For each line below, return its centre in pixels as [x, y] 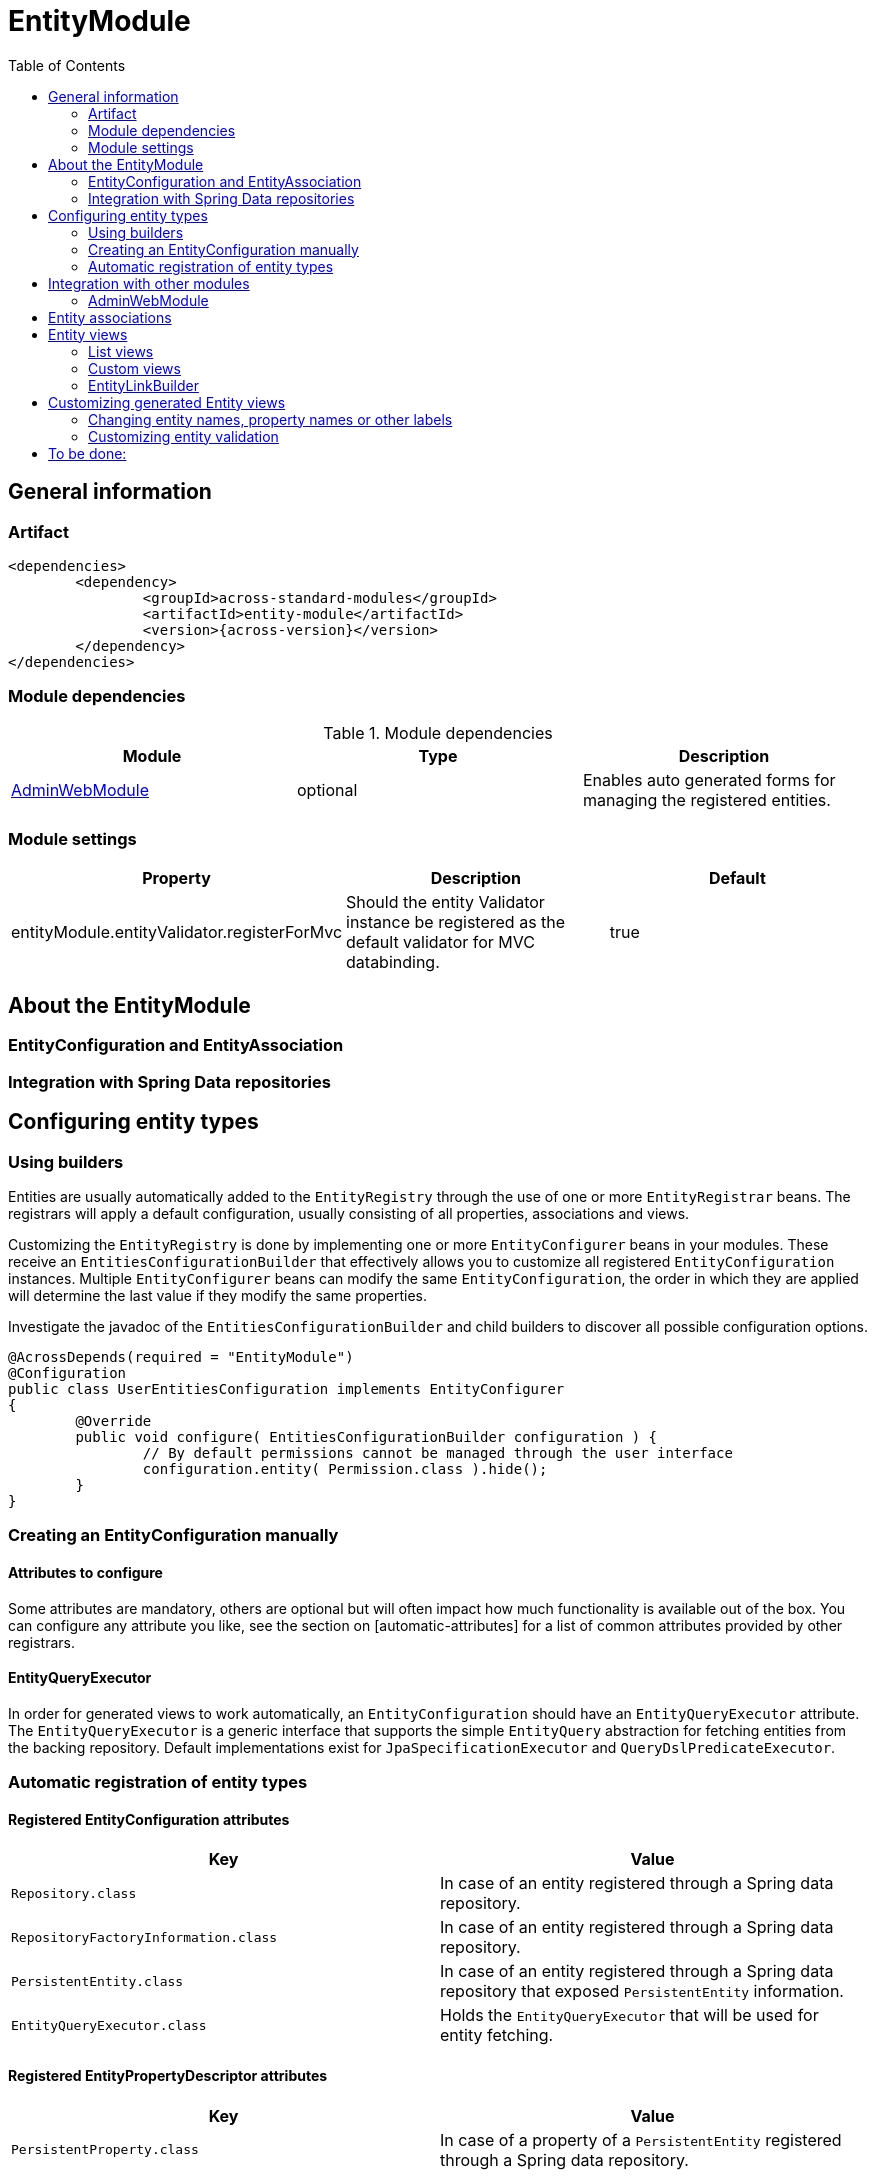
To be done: [87, 453]
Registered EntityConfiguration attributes [149, 1819]
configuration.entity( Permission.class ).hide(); [345, 1468]
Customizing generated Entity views [167, 402]
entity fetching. [497, 2035]
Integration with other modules [149, 283]
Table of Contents [67, 65]
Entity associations [110, 317]
